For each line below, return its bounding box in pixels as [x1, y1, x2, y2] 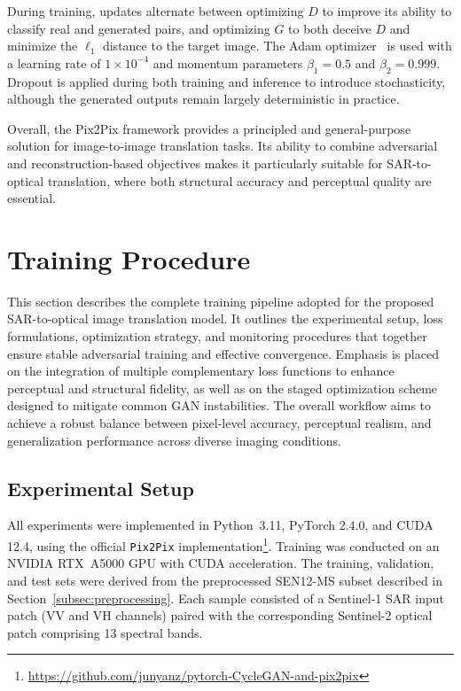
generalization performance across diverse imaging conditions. [7, 431, 341, 449]
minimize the [7, 36, 78, 55]
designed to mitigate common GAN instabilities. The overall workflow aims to [7, 396, 432, 415]
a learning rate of [7, 53, 101, 72]
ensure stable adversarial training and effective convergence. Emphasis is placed [7, 344, 439, 362]
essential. [7, 189, 56, 207]
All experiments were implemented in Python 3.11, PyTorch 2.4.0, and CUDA [7, 516, 434, 534]
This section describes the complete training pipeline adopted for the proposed [7, 291, 434, 310]
